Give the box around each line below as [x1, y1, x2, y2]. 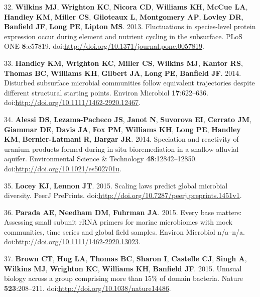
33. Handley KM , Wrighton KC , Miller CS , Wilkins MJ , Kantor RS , [4, 57, 243, 68]
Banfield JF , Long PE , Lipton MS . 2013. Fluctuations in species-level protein [4, 21, 256, 32]
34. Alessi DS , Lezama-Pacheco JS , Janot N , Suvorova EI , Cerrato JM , [4, 114, 251, 124]
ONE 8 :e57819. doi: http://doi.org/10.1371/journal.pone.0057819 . [4, 41, 204, 51]
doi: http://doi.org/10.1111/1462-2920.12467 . [4, 97, 141, 108]
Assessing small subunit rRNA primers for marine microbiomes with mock [4, 217, 232, 227]
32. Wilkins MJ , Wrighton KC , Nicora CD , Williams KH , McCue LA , [4, 2, 248, 12]
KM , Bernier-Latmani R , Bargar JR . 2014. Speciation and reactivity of [4, 134, 239, 144]
